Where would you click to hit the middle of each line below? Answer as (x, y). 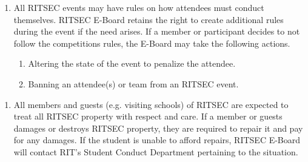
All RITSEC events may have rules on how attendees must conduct (139, 7)
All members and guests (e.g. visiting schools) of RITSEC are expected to (151, 104)
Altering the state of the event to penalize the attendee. (132, 63)
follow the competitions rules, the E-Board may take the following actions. (152, 43)
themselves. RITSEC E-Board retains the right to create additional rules (149, 19)
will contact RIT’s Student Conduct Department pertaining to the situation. (156, 151)
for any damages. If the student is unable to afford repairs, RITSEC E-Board (157, 140)
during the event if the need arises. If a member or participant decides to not (157, 31)
